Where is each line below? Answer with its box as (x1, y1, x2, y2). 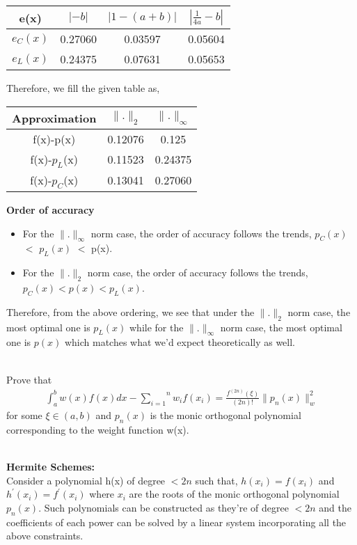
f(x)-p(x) (33, 130, 76, 147)
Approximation (12, 109, 97, 126)
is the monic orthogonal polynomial (150, 408, 301, 422)
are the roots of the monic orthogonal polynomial (129, 487, 340, 501)
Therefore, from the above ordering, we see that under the (6, 304, 255, 319)
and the (319, 500, 351, 514)
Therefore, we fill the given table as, (6, 81, 160, 95)
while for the (129, 319, 184, 334)
